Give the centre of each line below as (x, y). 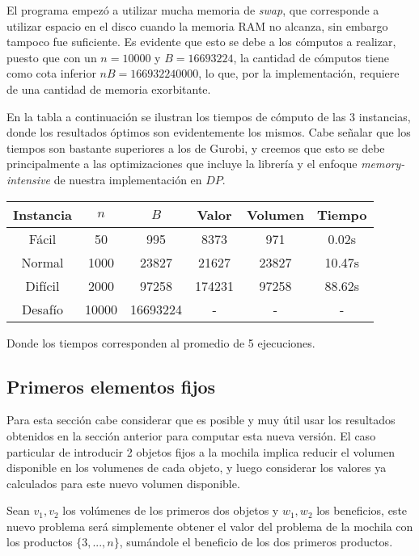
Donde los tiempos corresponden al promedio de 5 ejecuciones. (161, 342)
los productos (40, 542)
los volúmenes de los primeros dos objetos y (171, 510)
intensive (29, 179)
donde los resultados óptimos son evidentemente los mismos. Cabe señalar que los (209, 132)
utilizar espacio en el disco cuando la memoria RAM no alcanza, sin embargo (197, 25)
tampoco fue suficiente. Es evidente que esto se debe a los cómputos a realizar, (201, 42)
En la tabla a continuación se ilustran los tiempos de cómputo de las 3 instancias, (209, 116)
